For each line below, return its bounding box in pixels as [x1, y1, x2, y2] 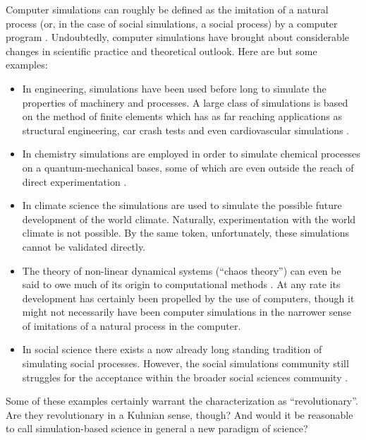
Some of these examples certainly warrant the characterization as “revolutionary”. [6, 393, 358, 408]
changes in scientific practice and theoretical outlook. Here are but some [6, 43, 317, 58]
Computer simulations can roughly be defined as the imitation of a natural [6, 2, 329, 16]
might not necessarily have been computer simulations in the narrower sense [22, 304, 351, 319]
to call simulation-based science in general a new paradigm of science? [6, 421, 308, 436]
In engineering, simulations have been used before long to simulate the [22, 81, 327, 95]
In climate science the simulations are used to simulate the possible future [22, 198, 342, 213]
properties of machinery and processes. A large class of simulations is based [22, 95, 348, 109]
